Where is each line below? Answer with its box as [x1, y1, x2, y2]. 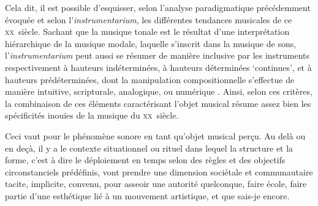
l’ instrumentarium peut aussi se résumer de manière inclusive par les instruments [5, 49, 310, 62]
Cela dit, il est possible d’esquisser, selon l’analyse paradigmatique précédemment [5, 1, 311, 13]
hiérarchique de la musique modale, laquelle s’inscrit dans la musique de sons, [5, 37, 297, 50]
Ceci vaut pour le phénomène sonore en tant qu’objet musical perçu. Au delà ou [5, 129, 306, 142]
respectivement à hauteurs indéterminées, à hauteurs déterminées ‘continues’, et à [5, 61, 312, 73]
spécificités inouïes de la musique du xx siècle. [5, 109, 179, 122]
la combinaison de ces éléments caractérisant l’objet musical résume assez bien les [5, 97, 311, 109]
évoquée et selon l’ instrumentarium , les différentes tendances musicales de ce [5, 13, 292, 26]
